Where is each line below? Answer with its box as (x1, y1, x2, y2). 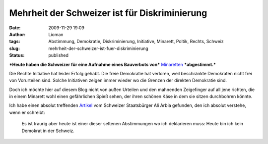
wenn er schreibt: (9, 109, 45, 115)
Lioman (48, 31, 64, 37)
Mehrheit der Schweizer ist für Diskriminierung (9, 7, 207, 18)
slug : (9, 45, 20, 51)
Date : (9, 25, 21, 31)
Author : (9, 31, 26, 37)
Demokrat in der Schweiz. (21, 128, 74, 134)
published (48, 52, 69, 58)
